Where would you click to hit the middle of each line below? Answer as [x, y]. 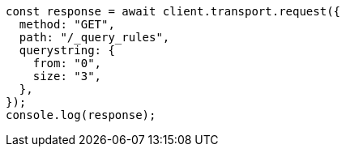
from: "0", [67, 63]
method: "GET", [67, 24]
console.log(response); [81, 115]
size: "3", [67, 76]
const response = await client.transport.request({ [173, 11]
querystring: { [67, 50]
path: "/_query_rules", [94, 37]
